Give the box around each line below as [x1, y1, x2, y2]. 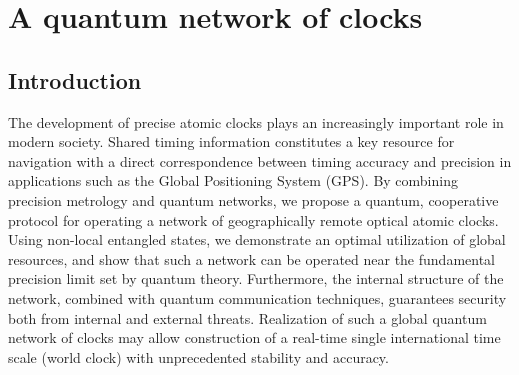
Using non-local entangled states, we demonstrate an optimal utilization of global [8, 229, 506, 250]
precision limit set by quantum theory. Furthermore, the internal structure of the [8, 268, 504, 289]
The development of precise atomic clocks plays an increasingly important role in [8, 111, 504, 132]
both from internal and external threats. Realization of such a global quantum [8, 307, 487, 328]
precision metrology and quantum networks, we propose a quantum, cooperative [8, 189, 499, 210]
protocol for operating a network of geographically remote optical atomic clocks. [8, 209, 499, 230]
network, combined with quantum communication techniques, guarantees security [8, 287, 507, 308]
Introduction [8, 64, 142, 95]
